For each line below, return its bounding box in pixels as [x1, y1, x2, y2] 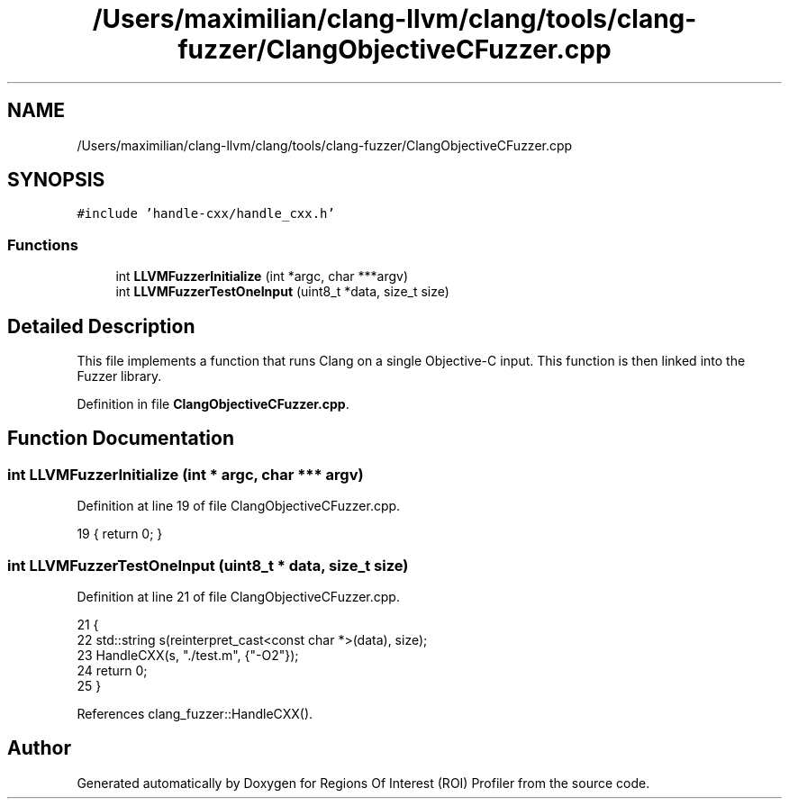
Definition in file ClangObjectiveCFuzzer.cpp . [77, 396, 349, 412]
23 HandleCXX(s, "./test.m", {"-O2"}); [77, 648, 299, 663]
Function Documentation [7, 427, 234, 450]
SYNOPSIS [7, 168, 105, 192]
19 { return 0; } [77, 526, 163, 542]
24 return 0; [77, 663, 148, 678]
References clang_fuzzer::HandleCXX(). [77, 706, 313, 721]
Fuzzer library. [77, 368, 162, 385]
